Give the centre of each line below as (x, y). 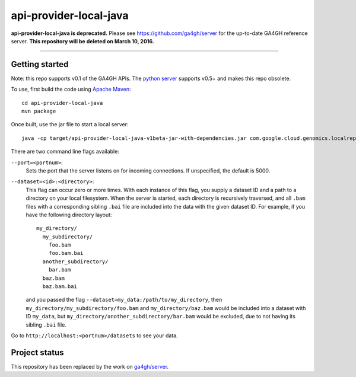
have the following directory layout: (69, 215)
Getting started (40, 64)
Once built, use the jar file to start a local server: (70, 124)
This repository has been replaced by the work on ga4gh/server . (90, 366)
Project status (38, 352)
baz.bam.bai (60, 287)
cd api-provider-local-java (62, 103)
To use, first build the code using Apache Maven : (71, 90)
